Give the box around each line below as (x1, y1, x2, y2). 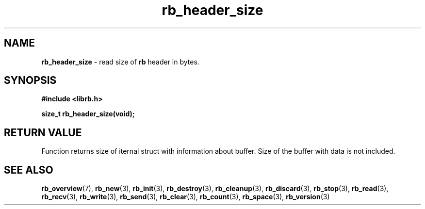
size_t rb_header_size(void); (41, 110, 135, 118)
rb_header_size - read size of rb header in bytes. (41, 57, 199, 66)
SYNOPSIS (4, 74, 57, 87)
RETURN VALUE (4, 126, 82, 139)
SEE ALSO (4, 163, 53, 176)
